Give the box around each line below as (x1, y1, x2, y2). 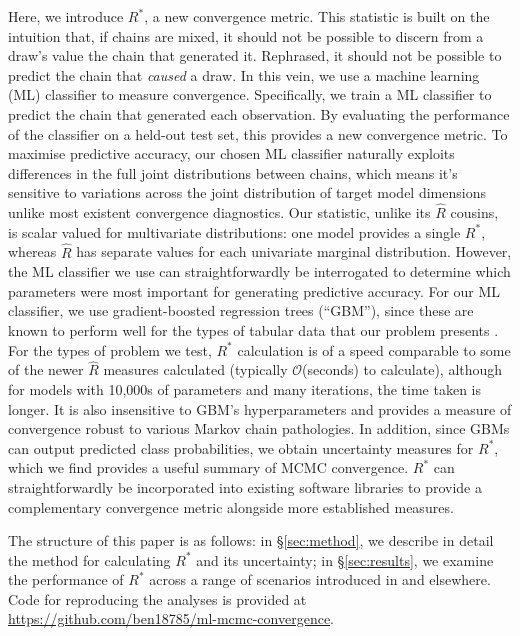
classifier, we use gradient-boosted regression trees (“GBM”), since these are (8, 300, 474, 321)
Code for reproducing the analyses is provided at (8, 588, 307, 609)
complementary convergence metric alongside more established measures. (8, 496, 454, 517)
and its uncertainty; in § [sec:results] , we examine (196, 549, 494, 570)
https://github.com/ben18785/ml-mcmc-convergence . (8, 608, 335, 629)
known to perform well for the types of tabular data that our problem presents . (8, 319, 499, 340)
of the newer (8, 359, 84, 380)
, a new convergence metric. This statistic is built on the (144, 6, 490, 26)
